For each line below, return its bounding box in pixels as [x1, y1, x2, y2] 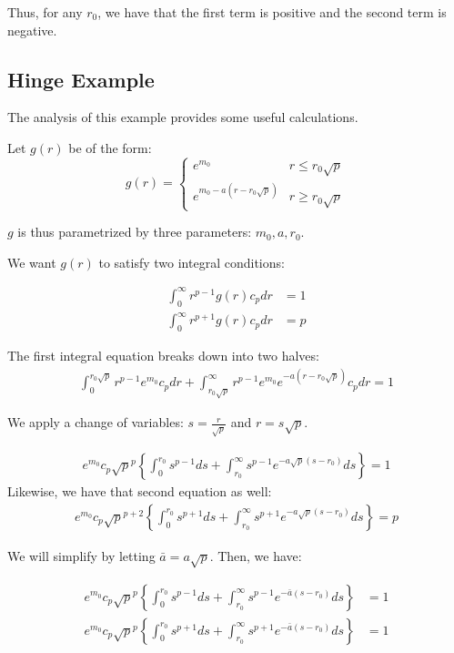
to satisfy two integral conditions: [98, 252, 285, 271]
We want [7, 252, 56, 271]
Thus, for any [7, 3, 83, 21]
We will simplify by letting [7, 546, 156, 565]
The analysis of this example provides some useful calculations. [7, 107, 358, 127]
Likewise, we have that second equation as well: [7, 482, 272, 501]
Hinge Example [7, 65, 155, 93]
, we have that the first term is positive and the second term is [97, 3, 447, 21]
